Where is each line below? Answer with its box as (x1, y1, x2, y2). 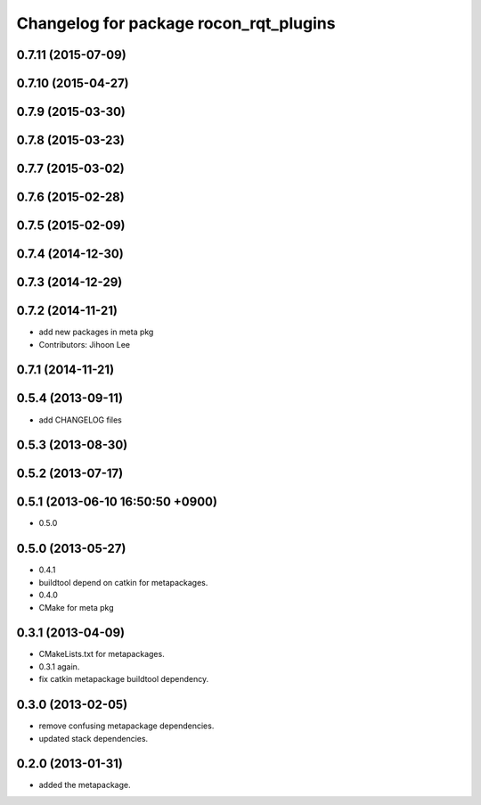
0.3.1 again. (38, 661, 80, 672)
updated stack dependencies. (38, 733, 149, 743)
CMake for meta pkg (38, 602, 114, 612)
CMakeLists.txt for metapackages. (38, 649, 165, 660)
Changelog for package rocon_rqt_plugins (16, 13, 336, 33)
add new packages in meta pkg (38, 326, 154, 338)
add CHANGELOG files (38, 415, 122, 425)
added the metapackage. (38, 780, 131, 791)
